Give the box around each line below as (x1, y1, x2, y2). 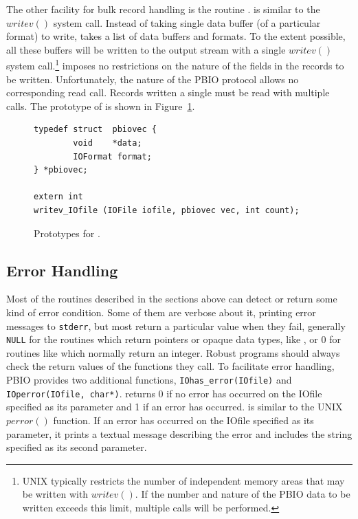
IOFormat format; (73, 151, 152, 162)
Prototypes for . (34, 225, 100, 240)
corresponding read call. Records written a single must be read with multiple (6, 85, 330, 100)
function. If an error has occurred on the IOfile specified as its (53, 412, 314, 427)
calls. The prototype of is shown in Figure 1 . (6, 98, 195, 113)
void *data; (73, 138, 142, 148)
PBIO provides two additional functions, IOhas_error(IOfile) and (6, 373, 292, 387)
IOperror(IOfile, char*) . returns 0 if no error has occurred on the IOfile (6, 386, 322, 400)
